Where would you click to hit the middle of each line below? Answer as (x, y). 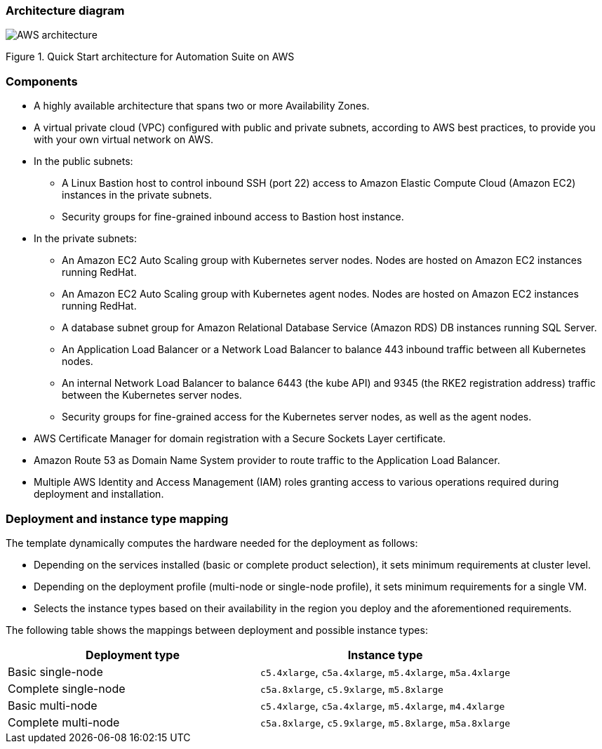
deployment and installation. (99, 494)
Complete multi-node (64, 722)
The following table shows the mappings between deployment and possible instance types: (217, 630)
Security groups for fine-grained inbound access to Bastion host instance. (233, 217)
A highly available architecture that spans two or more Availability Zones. (202, 106)
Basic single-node (55, 671)
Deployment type (133, 655)
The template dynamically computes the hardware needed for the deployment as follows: (212, 543)
